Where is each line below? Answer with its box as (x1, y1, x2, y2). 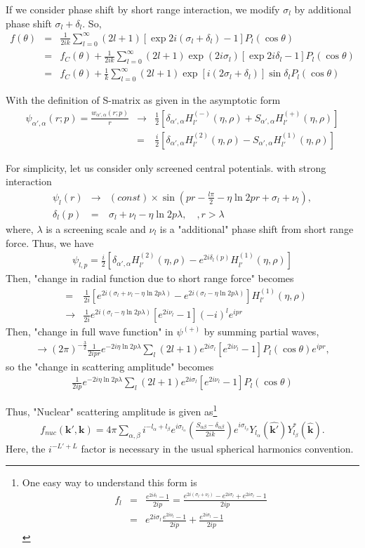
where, (6, 222, 34, 236)
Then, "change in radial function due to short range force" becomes (6, 271, 294, 286)
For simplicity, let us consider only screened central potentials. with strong (6, 160, 326, 175)
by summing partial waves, (204, 324, 319, 339)
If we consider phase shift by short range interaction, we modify (6, 2, 280, 16)
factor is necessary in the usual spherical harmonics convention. (81, 441, 354, 455)
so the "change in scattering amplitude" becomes (6, 359, 214, 373)
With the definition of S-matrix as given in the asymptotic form (6, 93, 281, 107)
